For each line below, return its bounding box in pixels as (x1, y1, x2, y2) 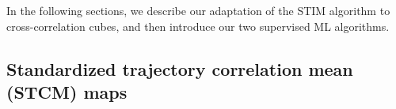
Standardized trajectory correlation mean (6, 56, 353, 81)
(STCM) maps (6, 79, 128, 103)
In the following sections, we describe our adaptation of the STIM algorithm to (6, 2, 390, 18)
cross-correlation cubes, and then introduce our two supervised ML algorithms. (6, 17, 390, 34)
